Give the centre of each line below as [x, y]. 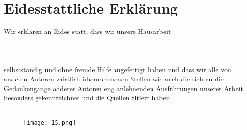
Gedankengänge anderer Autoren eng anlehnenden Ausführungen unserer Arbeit [123, 88]
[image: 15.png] [50, 123]
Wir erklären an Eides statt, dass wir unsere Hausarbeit [87, 31]
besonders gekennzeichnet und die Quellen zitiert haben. [88, 98]
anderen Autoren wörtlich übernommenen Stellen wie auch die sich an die [114, 79]
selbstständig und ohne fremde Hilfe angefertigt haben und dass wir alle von [118, 69]
